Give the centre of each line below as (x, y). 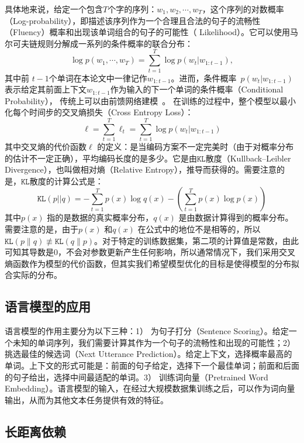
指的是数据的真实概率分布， (100, 217)
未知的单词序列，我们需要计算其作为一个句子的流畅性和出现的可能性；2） (154, 342)
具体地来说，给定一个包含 (54, 9)
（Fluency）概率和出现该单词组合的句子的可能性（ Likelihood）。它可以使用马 (152, 32)
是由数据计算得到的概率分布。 (236, 217)
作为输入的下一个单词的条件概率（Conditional (197, 89)
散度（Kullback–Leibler (248, 158)
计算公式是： (79, 181)
